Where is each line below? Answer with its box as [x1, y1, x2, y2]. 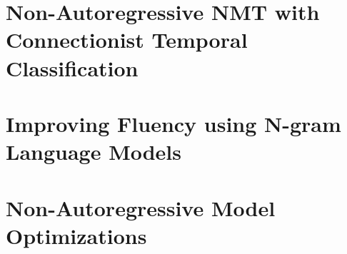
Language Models [6, 137, 182, 166]
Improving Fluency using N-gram [6, 108, 341, 138]
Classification [6, 53, 139, 82]
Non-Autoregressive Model [6, 193, 276, 222]
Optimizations [6, 220, 147, 250]
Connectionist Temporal [6, 25, 248, 54]
